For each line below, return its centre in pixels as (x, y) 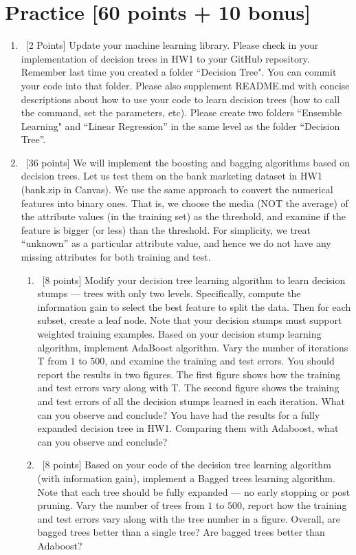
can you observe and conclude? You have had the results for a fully (179, 414)
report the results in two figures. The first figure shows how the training (189, 374)
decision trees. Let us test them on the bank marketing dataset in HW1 (171, 176)
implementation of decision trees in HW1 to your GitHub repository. (165, 58)
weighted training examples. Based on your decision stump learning (179, 334)
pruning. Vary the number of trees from (121, 505)
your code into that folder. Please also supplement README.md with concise (185, 85)
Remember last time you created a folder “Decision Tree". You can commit (179, 72)
